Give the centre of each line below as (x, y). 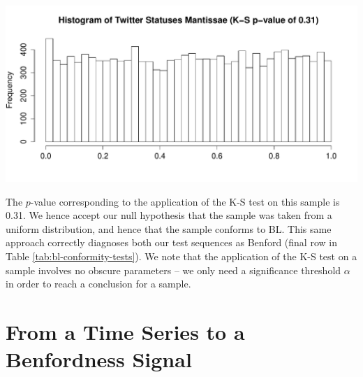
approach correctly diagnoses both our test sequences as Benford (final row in (171, 242)
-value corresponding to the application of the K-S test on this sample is (185, 201)
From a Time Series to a (125, 331)
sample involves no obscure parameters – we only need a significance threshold (173, 270)
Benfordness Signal (99, 359)
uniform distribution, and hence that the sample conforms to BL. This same (169, 228)
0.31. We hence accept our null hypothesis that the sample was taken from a (169, 215)
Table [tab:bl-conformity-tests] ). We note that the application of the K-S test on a (181, 256)
